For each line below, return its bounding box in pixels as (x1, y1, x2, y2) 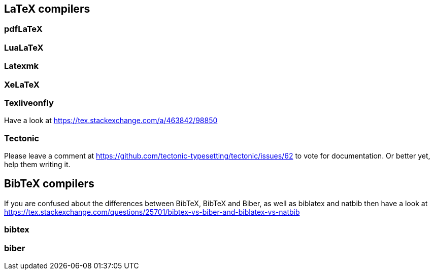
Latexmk (4, 61, 39, 71)
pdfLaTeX (4, 24, 43, 34)
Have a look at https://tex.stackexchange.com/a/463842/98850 (4, 116, 218, 125)
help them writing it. (4, 160, 71, 169)
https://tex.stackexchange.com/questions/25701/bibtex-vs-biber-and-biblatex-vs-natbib (4, 207, 300, 216)
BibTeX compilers (4, 177, 94, 190)
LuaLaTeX (4, 42, 44, 53)
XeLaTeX (4, 79, 40, 90)
